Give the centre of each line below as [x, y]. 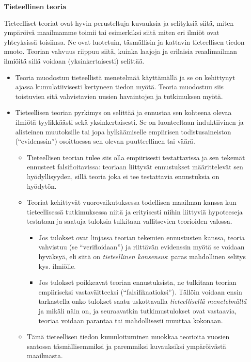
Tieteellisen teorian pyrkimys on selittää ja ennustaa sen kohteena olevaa [123, 112]
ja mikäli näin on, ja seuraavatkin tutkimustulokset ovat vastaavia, [138, 311]
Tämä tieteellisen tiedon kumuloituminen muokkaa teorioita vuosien [128, 337]
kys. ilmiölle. [57, 266]
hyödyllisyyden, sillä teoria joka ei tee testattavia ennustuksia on [123, 176]
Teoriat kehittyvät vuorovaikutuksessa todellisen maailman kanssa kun [132, 202]
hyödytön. [42, 186]
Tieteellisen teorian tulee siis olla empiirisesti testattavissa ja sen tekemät [136, 157]
